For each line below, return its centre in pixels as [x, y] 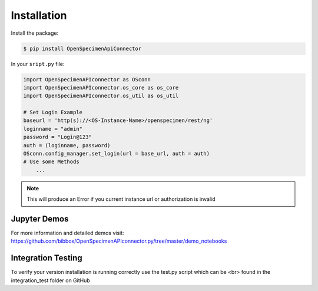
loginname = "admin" [53, 129]
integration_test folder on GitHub [51, 280]
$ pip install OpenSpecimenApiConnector [82, 48]
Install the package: [35, 33]
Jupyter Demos [40, 219]
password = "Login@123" [58, 137]
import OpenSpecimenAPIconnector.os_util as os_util [101, 96]
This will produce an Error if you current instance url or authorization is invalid [121, 199]
